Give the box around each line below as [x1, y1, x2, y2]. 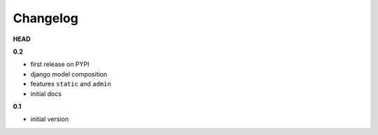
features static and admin [30, 80, 111, 88]
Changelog [13, 10, 78, 26]
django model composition [30, 70, 108, 78]
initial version [30, 115, 69, 123]
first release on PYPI [30, 60, 90, 69]
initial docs [30, 89, 62, 97]
